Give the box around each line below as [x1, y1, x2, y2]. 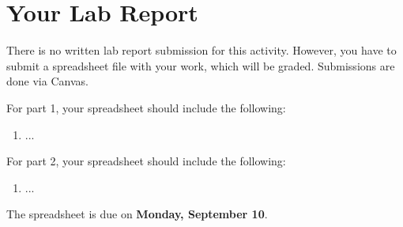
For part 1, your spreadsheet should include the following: [6, 99, 286, 115]
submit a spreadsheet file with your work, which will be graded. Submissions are [6, 57, 395, 74]
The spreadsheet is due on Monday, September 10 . [6, 206, 268, 222]
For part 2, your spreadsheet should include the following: [6, 153, 286, 169]
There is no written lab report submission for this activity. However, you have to [6, 42, 397, 59]
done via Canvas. [6, 73, 89, 89]
